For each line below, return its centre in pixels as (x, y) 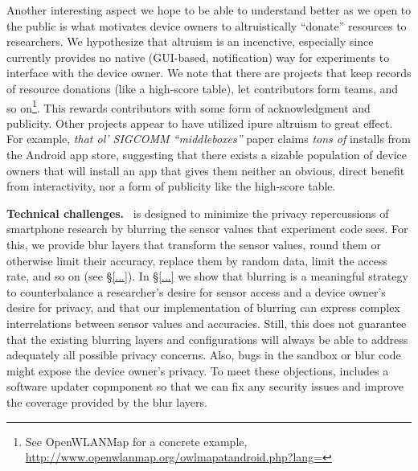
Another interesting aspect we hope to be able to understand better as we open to (209, 10)
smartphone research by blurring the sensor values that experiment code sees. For (207, 229)
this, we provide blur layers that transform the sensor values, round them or (194, 244)
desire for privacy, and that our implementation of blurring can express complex (203, 307)
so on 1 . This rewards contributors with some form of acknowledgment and (189, 106)
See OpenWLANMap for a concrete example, (136, 441)
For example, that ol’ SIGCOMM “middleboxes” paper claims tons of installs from (209, 139)
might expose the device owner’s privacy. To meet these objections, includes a (198, 370)
